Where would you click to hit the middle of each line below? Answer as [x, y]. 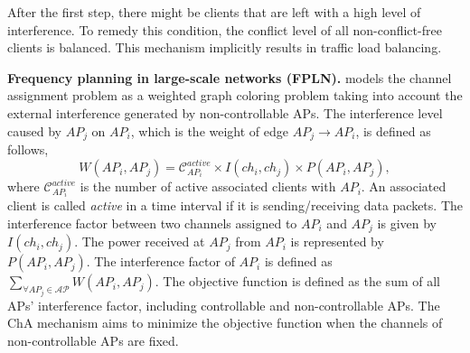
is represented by [337, 242]
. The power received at [140, 242]
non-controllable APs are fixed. [93, 340]
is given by [407, 223]
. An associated [404, 186]
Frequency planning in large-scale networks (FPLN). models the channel [230, 77]
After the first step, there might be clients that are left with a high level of [214, 12]
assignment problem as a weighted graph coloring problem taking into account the [235, 95]
